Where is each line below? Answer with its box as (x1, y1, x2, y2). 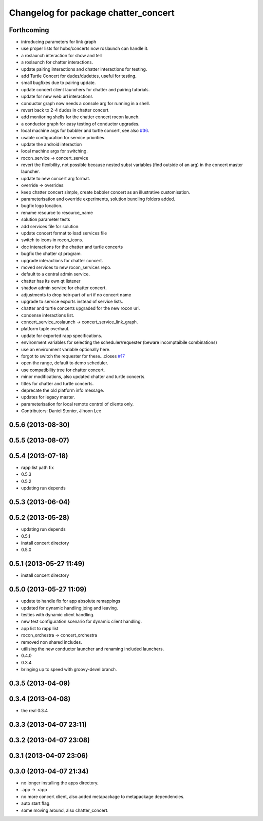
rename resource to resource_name (21, 210, 93, 215)
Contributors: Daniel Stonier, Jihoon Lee (21, 408, 102, 414)
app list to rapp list (21, 625, 58, 631)
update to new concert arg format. (21, 175, 90, 181)
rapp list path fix (21, 464, 54, 471)
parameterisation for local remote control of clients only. (21, 401, 134, 407)
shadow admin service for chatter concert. (21, 285, 107, 291)
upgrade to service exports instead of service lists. (21, 298, 124, 304)
